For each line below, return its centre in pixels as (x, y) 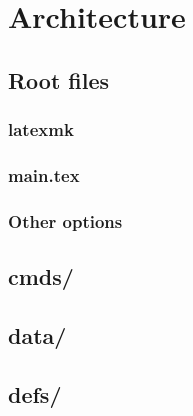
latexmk (41, 129)
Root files (59, 79)
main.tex (44, 174)
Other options (65, 220)
